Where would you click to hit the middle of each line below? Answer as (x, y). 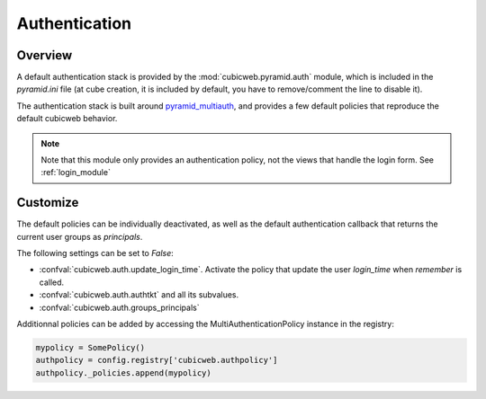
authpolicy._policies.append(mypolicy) (123, 372)
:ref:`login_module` (76, 173)
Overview (45, 55)
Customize (48, 203)
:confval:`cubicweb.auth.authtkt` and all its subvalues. (139, 295)
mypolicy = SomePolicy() (90, 348)
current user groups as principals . (80, 236)
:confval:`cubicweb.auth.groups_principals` (119, 307)
